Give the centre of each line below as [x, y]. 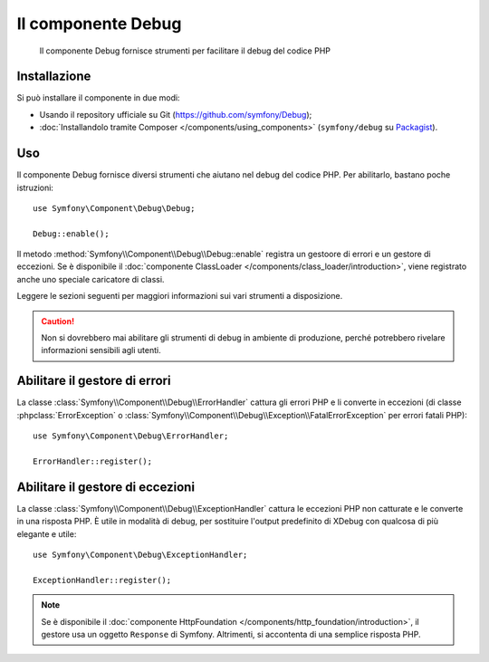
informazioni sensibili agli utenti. [101, 350]
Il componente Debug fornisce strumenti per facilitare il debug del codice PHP [185, 51]
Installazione [54, 77]
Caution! [58, 321]
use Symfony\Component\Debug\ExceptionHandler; [140, 554]
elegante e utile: [47, 533]
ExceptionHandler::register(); [102, 580]
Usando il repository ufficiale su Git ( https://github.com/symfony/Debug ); [176, 114]
